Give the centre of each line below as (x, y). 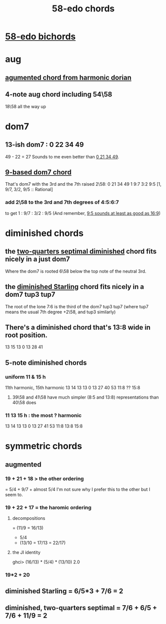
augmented (23, 464)
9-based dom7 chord (38, 172)
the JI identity (26, 553)
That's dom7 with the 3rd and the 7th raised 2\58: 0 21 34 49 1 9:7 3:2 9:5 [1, (83, 184)
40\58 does (24, 402)
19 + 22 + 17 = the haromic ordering (48, 508)
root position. (27, 335)
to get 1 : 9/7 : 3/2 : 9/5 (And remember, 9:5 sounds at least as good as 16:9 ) (83, 213)
